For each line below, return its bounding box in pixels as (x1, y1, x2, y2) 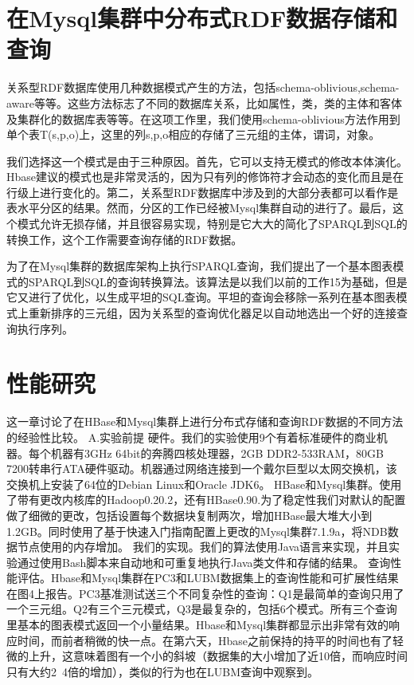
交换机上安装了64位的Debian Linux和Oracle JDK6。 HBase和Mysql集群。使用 (6, 475, 402, 492)
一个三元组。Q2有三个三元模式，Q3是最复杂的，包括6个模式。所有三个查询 (6, 600, 397, 617)
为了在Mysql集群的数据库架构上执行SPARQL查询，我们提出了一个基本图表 (6, 258, 393, 274)
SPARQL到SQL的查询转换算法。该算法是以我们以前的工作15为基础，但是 (28, 273, 408, 289)
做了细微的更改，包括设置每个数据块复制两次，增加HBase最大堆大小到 (6, 506, 373, 523)
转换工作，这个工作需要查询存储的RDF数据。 (6, 230, 243, 247)
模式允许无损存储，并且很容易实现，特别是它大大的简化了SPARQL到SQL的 (17, 215, 408, 232)
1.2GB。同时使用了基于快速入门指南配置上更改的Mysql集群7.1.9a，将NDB (6, 522, 388, 539)
